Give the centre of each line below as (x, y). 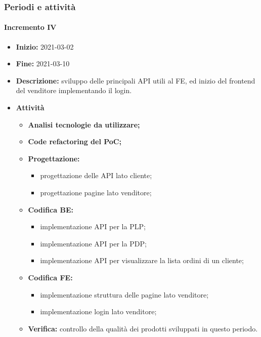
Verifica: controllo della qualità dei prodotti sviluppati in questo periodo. (143, 328)
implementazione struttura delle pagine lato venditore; (124, 294)
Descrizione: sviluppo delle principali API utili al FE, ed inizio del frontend (136, 80)
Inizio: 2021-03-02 (45, 46)
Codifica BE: (51, 209)
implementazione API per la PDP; (93, 243)
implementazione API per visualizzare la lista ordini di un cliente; (142, 260)
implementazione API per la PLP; (93, 226)
